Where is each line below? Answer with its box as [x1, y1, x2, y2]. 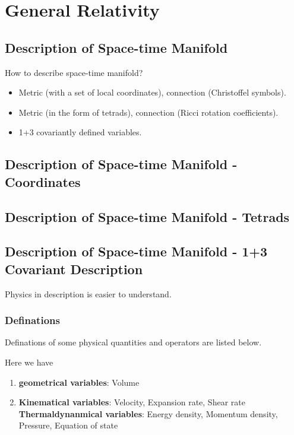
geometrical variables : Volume [18, 376, 140, 388]
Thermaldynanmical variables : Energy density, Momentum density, [18, 407, 278, 420]
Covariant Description [5, 259, 143, 278]
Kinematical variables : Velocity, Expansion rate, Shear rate [18, 396, 245, 408]
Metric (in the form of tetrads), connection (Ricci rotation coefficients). [18, 106, 279, 118]
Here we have [5, 355, 53, 368]
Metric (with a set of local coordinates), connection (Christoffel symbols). [18, 86, 286, 99]
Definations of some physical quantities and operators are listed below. [5, 336, 262, 348]
